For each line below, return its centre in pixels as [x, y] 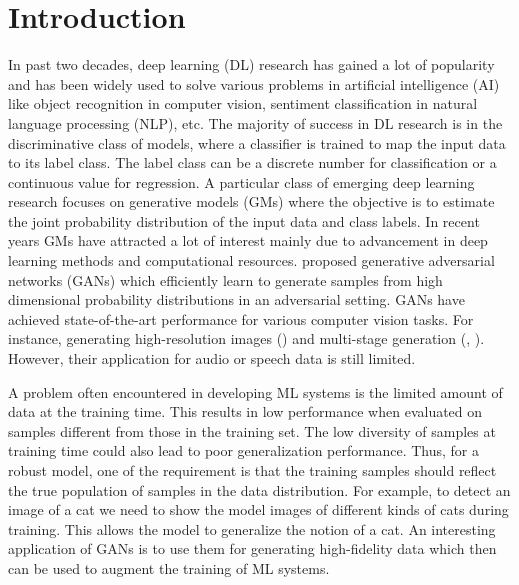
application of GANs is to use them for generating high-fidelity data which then [252, 548]
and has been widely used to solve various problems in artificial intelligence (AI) [254, 83]
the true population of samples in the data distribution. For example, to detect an [259, 489]
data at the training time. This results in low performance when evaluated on [245, 411]
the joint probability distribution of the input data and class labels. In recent [244, 220]
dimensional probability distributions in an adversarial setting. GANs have [236, 299]
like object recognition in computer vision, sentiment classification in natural [243, 103]
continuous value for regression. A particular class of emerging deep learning [241, 181]
